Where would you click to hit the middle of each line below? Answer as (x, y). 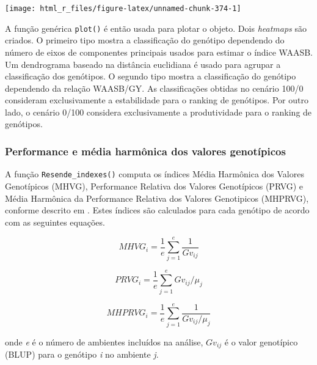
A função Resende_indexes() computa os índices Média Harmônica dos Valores (155, 174)
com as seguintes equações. (55, 222)
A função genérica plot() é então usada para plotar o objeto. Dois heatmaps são (156, 28)
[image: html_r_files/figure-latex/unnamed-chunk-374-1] (123, 9)
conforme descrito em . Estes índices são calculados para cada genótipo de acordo (157, 210)
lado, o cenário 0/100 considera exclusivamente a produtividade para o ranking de (158, 112)
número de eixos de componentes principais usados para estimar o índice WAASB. (159, 52)
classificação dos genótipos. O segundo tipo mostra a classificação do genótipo (151, 76)
